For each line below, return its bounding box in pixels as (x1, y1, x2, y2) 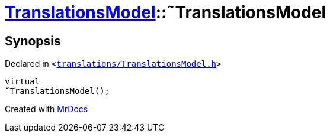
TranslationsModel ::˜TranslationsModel (5, 2, 326, 22)
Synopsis (5, 33, 61, 48)
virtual (5, 77, 40, 87)
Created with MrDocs (5, 104, 88, 115)
